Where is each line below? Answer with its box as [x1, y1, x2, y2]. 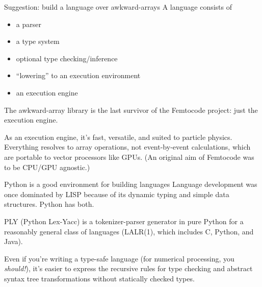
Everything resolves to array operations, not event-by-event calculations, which [4, 141, 251, 152]
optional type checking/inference [16, 53, 118, 63]
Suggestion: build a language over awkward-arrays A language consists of [4, 2, 232, 12]
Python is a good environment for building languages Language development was [4, 179, 257, 189]
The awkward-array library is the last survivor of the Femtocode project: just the [4, 104, 258, 115]
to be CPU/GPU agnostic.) [4, 161, 90, 172]
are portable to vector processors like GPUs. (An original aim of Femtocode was [4, 151, 254, 162]
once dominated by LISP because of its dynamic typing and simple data [4, 188, 229, 199]
